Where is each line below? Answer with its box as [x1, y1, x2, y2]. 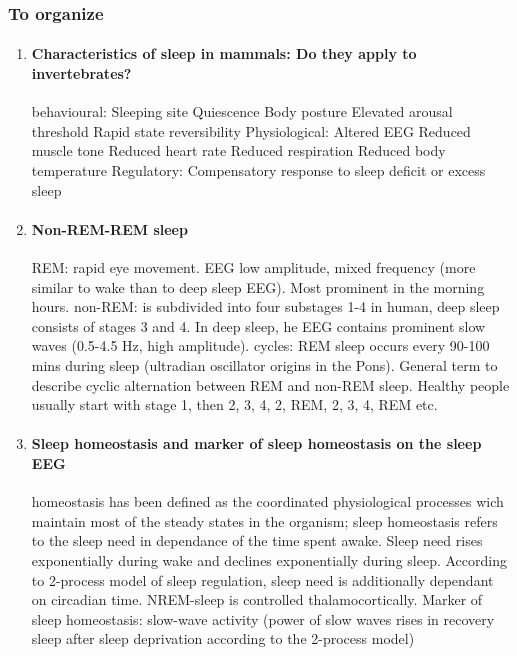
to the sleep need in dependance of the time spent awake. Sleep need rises [31, 530, 483, 551]
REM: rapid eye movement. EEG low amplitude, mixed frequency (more [31, 257, 476, 277]
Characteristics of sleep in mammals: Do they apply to [31, 43, 417, 64]
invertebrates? [31, 63, 132, 84]
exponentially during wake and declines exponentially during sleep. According [31, 549, 507, 570]
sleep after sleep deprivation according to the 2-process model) [31, 628, 415, 649]
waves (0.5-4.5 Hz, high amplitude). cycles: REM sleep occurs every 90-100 [31, 335, 490, 356]
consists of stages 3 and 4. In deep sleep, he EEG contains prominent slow [31, 315, 486, 336]
